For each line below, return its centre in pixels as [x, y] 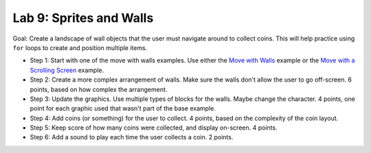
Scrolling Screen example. [67, 70]
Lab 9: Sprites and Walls [83, 18]
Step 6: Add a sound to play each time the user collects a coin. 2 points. [132, 137]
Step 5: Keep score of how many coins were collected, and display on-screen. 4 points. [154, 128]
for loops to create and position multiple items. [80, 47]
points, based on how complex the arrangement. [99, 89]
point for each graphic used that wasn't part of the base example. [123, 108]
